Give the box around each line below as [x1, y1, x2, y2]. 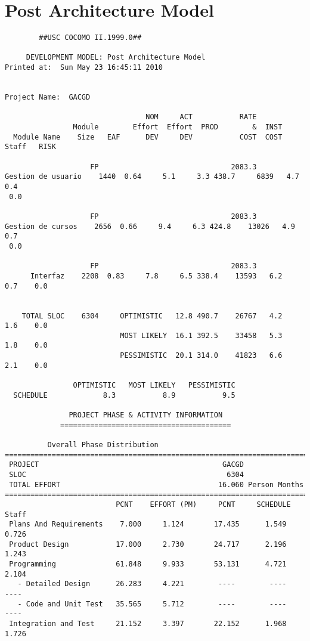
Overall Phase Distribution [47, 441, 159, 450]
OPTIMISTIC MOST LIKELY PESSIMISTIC [73, 381, 235, 390]
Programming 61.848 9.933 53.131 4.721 [9, 559, 287, 568]
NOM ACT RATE [145, 113, 257, 122]
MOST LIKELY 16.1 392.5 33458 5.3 [120, 331, 283, 340]
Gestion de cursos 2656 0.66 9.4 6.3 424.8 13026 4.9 [5, 222, 295, 231]
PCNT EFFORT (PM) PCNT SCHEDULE [116, 500, 291, 509]
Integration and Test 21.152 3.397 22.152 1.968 [9, 619, 287, 628]
